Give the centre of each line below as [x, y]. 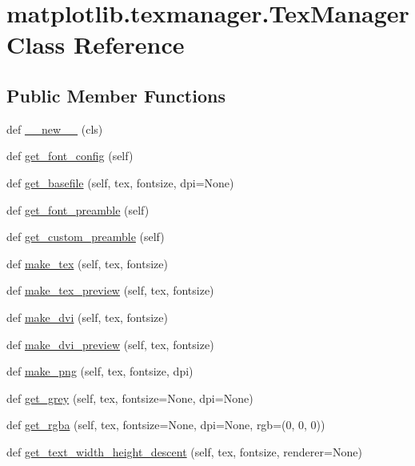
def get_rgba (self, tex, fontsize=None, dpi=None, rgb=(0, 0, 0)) [166, 425]
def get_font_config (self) [70, 156]
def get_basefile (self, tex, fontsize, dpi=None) [120, 182]
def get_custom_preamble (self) [86, 237]
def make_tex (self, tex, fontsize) [87, 263]
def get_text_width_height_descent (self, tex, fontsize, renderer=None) [184, 451]
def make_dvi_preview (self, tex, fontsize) [110, 344]
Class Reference [96, 44]
